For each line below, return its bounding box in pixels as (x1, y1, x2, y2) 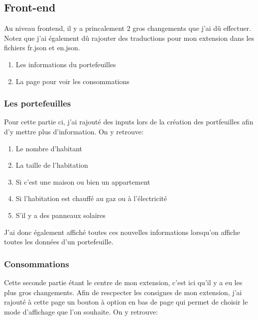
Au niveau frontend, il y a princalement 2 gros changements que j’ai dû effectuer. (4, 23, 252, 33)
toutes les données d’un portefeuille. (4, 236, 114, 247)
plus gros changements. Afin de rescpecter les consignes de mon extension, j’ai (4, 287, 242, 297)
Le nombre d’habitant (15, 143, 83, 153)
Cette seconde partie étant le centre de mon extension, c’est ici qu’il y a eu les (4, 277, 243, 287)
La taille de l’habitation (15, 160, 88, 170)
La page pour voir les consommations (15, 76, 129, 86)
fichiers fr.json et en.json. (4, 42, 80, 53)
